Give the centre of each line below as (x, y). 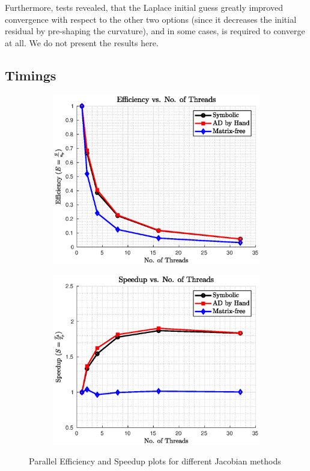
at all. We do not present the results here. (82, 42)
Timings (31, 75)
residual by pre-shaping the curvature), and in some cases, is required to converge (155, 31)
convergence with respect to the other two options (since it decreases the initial (151, 19)
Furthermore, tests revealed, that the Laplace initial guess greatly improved (144, 7)
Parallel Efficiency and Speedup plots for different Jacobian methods (155, 461)
